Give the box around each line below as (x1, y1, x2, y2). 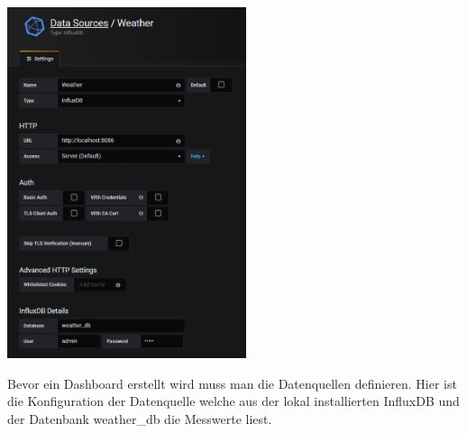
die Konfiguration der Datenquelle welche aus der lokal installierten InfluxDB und (7, 392, 460, 410)
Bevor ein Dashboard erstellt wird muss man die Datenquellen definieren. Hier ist (7, 373, 457, 392)
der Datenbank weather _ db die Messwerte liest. (7, 409, 272, 428)
